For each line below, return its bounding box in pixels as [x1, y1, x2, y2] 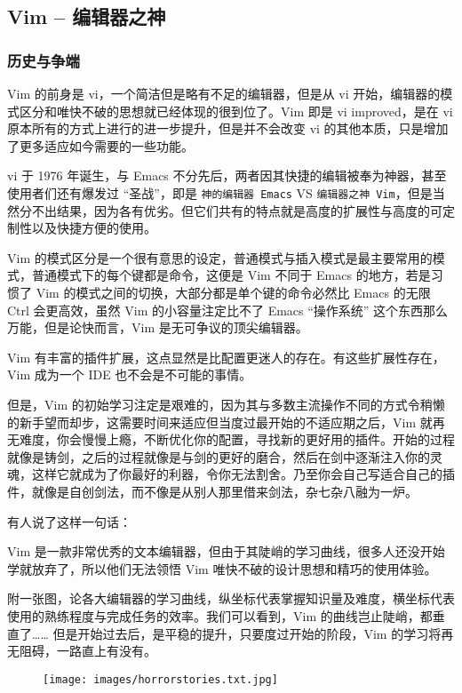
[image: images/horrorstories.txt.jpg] [43, 673, 278, 686]
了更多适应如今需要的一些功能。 [7, 136, 194, 155]
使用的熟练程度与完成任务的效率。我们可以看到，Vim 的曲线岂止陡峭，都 [7, 606, 433, 625]
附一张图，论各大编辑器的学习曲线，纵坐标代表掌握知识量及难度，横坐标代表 [7, 589, 455, 608]
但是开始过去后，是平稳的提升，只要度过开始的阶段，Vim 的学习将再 [52, 624, 454, 642]
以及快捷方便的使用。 [31, 219, 156, 237]
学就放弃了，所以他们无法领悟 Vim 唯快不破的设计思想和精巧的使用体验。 [7, 559, 437, 577]
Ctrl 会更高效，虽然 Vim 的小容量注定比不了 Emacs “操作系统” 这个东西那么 [7, 300, 449, 319]
